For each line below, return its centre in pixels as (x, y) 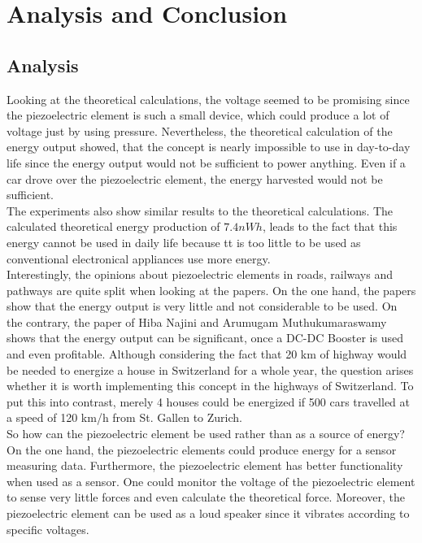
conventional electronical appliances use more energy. (139, 258)
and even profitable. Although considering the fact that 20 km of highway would (207, 354)
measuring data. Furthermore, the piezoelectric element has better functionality (205, 465)
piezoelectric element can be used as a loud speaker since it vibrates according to (208, 513)
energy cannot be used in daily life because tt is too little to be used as (184, 242)
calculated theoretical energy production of (113, 226)
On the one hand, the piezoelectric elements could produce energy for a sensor (202, 449)
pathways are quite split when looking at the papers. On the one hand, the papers (211, 290)
